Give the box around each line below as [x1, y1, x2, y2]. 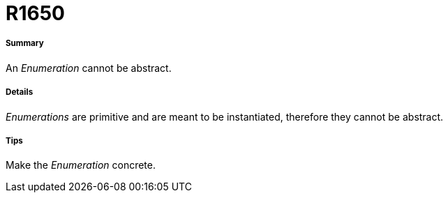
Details [6, 87, 33, 98]
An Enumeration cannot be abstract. [6, 61, 172, 74]
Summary [6, 38, 44, 49]
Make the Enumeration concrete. [6, 159, 156, 172]
